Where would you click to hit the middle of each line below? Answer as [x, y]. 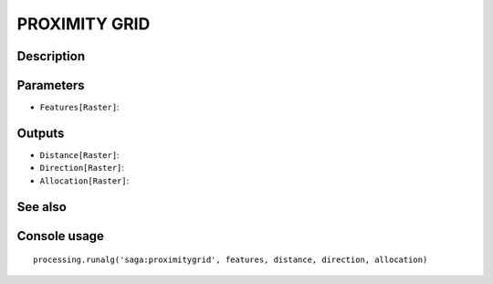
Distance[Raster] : [79, 154]
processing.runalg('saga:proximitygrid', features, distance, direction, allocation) [231, 260]
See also [42, 207]
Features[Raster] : [79, 107]
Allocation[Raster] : [84, 180]
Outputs [41, 133]
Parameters [51, 85]
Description [51, 56]
